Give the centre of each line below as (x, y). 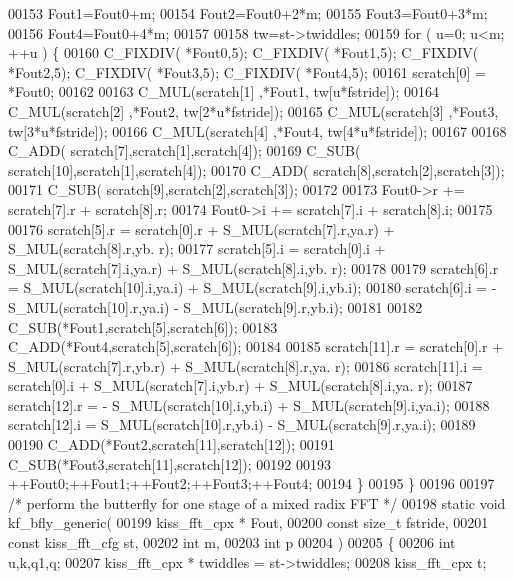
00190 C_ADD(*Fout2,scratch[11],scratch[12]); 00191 (171, 444)
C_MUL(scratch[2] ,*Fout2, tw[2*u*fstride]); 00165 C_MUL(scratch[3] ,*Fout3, (253, 110)
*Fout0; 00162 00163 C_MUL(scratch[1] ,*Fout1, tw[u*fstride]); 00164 (223, 91)
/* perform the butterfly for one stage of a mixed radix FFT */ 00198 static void (257, 502)
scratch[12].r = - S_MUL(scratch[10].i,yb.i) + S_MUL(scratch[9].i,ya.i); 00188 (249, 404)
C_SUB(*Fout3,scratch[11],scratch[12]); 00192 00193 (170, 463)
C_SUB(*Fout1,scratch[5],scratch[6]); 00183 (143, 326)
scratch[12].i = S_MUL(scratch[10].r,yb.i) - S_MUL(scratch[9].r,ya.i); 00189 (242, 424)
